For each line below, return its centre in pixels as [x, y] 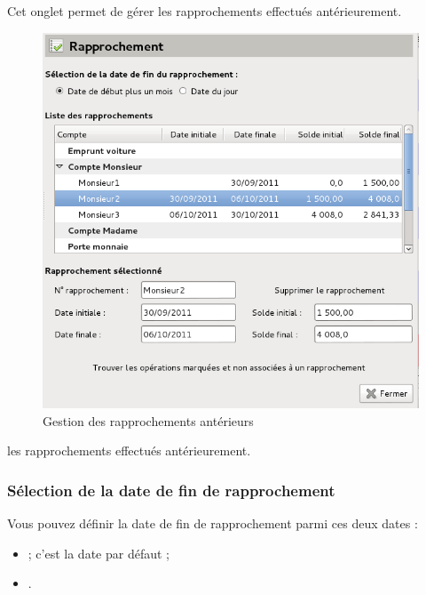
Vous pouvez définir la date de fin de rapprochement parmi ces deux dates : [213, 523]
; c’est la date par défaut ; [99, 553]
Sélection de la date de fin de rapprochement [171, 490]
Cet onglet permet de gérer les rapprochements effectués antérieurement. [205, 11]
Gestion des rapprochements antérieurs [148, 420]
